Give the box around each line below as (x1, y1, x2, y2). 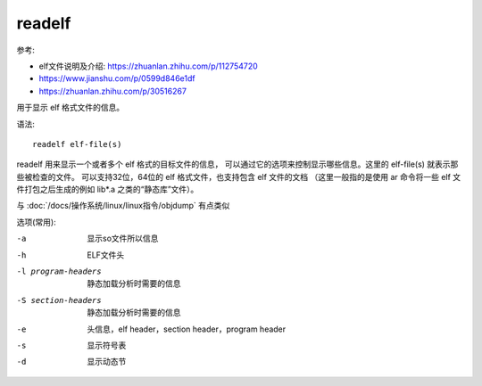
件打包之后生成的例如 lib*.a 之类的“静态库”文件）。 (16, 184, 199, 195)
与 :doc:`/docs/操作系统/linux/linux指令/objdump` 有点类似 (16, 201, 230, 211)
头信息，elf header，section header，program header (87, 324, 287, 334)
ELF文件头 (87, 250, 125, 260)
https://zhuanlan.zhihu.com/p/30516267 (38, 86, 187, 96)
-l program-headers (16, 267, 102, 276)
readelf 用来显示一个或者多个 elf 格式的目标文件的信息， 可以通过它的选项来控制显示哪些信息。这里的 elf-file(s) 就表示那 (16, 159, 459, 169)
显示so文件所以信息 (87, 233, 159, 244)
